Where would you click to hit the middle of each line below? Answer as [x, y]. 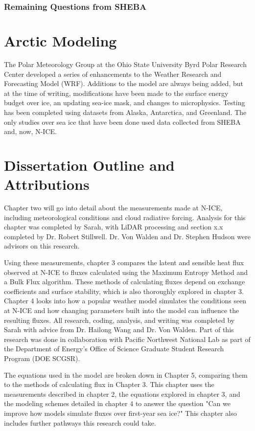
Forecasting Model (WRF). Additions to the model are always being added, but [124, 83]
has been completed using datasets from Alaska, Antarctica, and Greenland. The [125, 112]
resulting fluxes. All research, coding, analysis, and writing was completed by [119, 320]
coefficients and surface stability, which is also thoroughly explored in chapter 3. [124, 291]
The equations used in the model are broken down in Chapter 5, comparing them [126, 374]
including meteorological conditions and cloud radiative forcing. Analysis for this [125, 217]
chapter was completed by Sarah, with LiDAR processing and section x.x [114, 227]
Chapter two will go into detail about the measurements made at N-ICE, [113, 208]
